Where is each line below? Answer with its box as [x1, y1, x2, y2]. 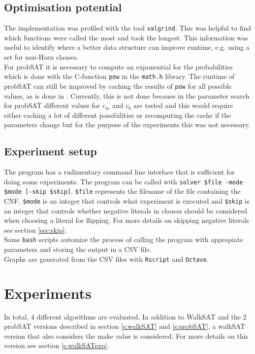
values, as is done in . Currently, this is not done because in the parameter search [4, 90, 250, 101]
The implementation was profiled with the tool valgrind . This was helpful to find [4, 23, 252, 33]
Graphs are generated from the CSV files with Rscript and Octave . [4, 253, 209, 264]
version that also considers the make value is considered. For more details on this [4, 330, 249, 341]
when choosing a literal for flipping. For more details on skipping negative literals [4, 215, 249, 225]
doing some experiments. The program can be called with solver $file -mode [4, 176, 243, 186]
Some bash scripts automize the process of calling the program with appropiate [4, 234, 243, 245]
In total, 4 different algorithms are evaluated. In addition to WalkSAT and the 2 [4, 311, 247, 321]
